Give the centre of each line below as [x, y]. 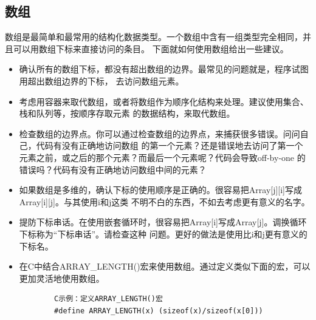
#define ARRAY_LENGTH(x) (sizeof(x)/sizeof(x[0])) [159, 311]
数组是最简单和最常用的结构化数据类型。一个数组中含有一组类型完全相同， [154, 37]
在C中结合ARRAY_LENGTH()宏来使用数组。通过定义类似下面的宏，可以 [165, 266]
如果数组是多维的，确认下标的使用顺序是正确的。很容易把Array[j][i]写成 [161, 190]
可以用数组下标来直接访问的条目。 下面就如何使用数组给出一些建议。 [151, 48]
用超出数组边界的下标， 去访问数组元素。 [101, 80]
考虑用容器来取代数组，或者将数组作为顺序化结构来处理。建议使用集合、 [164, 101]
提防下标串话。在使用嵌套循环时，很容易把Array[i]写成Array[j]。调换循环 [163, 222]
